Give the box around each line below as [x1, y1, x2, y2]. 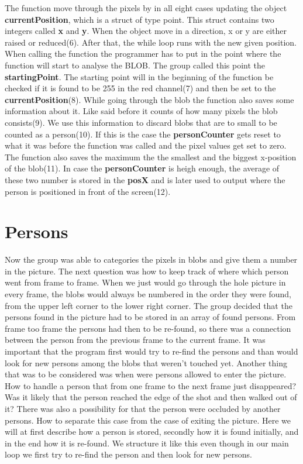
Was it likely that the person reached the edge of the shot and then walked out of [5, 391, 297, 403]
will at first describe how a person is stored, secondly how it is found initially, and [5, 425, 299, 438]
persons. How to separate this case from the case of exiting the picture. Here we [5, 414, 291, 426]
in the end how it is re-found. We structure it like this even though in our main [5, 436, 289, 449]
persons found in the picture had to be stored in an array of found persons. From [5, 311, 296, 323]
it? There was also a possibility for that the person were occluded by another [5, 402, 281, 414]
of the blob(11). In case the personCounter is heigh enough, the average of [5, 162, 280, 174]
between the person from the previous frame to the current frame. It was [5, 334, 266, 346]
